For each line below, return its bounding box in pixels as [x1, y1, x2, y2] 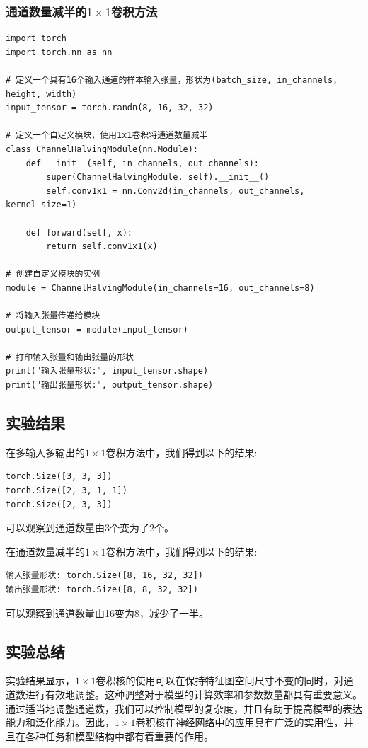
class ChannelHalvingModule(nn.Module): [6, 144, 199, 154]
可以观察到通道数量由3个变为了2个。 [6, 520, 174, 535]
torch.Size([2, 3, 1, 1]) [6, 485, 127, 496]
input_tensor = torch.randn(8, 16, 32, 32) [6, 103, 214, 113]
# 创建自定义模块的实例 [6, 269, 100, 280]
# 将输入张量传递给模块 [6, 311, 100, 321]
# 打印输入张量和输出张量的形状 [6, 352, 134, 362]
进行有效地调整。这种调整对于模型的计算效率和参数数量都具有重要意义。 [25, 687, 362, 701]
